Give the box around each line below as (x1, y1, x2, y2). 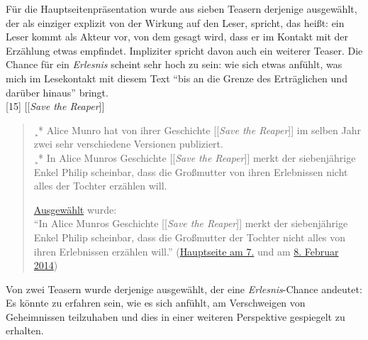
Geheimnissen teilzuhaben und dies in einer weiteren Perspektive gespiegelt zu (6, 309, 345, 324)
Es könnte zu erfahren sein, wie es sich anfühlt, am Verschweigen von (6, 295, 306, 310)
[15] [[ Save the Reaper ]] (6, 99, 105, 114)
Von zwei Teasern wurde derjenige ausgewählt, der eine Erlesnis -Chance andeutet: (6, 281, 362, 296)
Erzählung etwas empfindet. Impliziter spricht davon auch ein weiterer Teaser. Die (6, 43, 363, 57)
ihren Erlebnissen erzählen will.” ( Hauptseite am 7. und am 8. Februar (33, 243, 339, 258)
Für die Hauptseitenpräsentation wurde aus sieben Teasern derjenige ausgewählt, (6, 1, 357, 16)
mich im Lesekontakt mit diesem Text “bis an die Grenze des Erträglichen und (6, 70, 347, 85)
